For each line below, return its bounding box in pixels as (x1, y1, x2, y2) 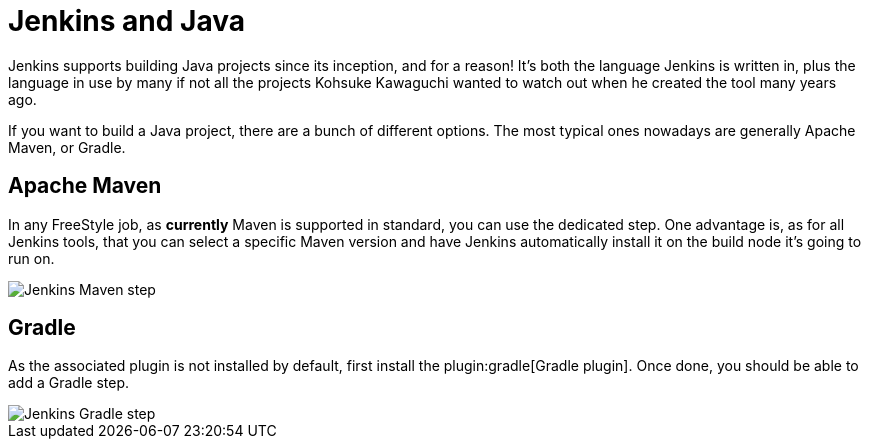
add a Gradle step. (8, 374, 129, 392)
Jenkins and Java (8, 4, 245, 38)
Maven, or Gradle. (8, 138, 126, 156)
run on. (8, 249, 55, 267)
